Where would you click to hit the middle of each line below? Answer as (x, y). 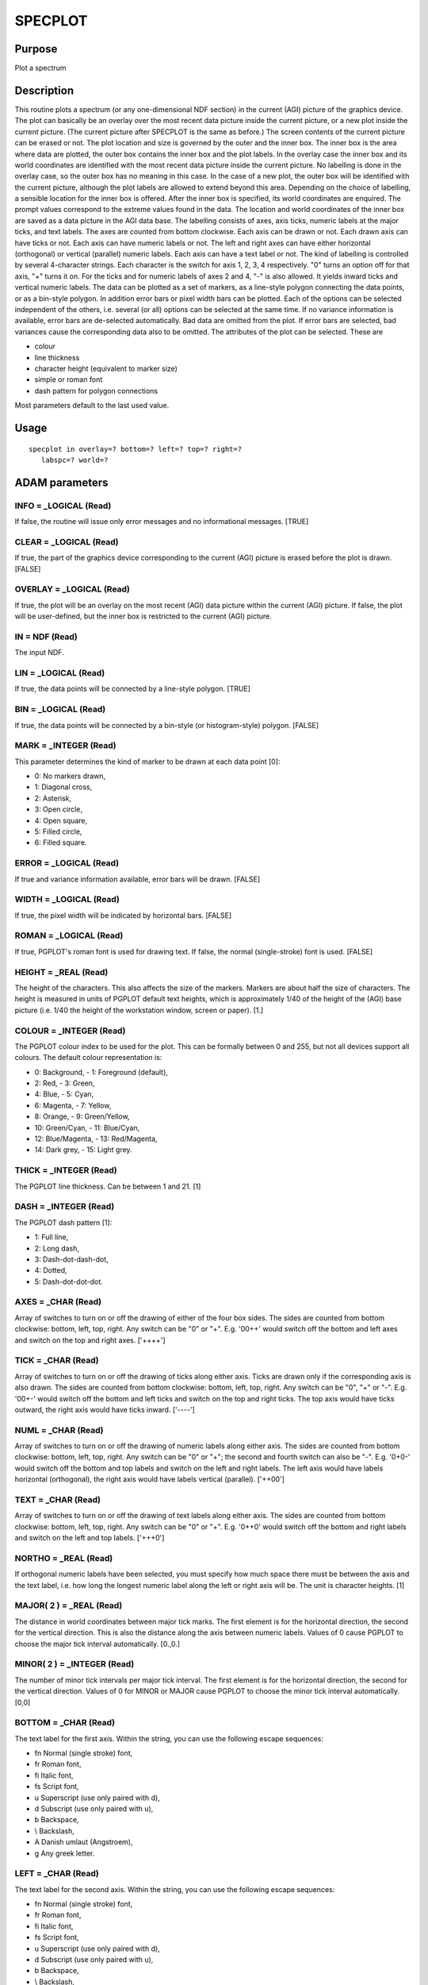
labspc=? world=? (75, 460)
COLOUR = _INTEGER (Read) (70, 1031)
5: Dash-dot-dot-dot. (69, 1282)
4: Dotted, (51, 1270)
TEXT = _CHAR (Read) (57, 1499)
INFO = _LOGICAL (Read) (63, 506)
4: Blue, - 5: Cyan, (64, 1094)
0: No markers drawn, (70, 776)
